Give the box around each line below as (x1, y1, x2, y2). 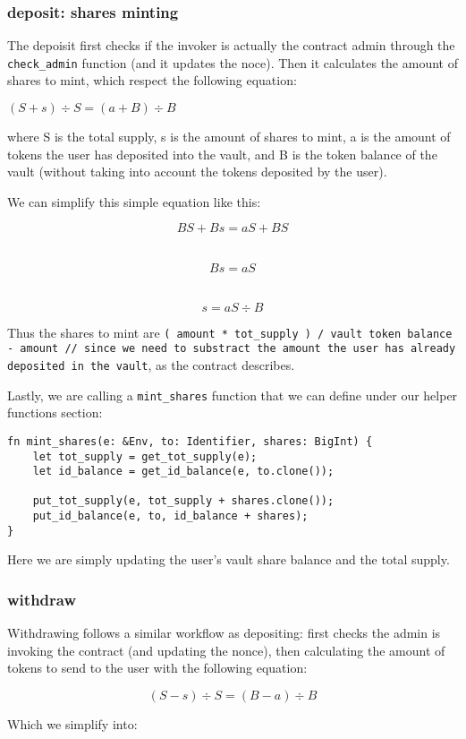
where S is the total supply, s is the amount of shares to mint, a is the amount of (7, 127, 451, 146)
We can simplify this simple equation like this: (7, 192, 261, 211)
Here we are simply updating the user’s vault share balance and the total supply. (7, 550, 450, 569)
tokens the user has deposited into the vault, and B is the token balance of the (7, 144, 437, 163)
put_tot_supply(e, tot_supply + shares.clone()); (32, 494, 335, 508)
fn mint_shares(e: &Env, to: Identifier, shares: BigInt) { (7, 434, 373, 448)
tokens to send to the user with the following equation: (7, 658, 308, 677)
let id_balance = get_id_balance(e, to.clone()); (32, 465, 335, 478)
